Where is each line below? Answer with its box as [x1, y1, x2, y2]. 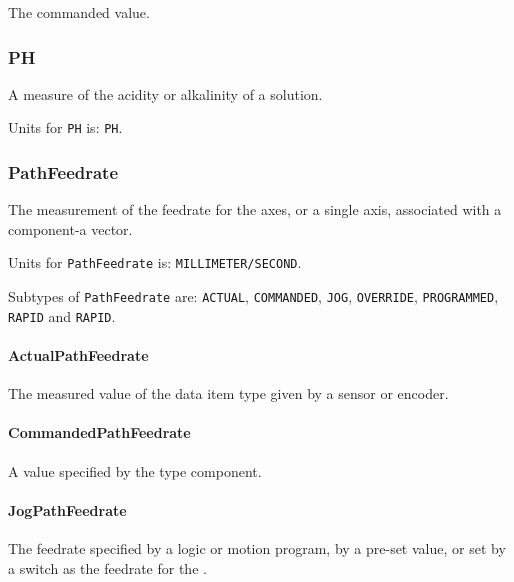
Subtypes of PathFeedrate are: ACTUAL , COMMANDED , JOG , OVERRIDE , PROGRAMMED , [8, 286, 499, 307]
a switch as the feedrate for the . [8, 557, 207, 578]
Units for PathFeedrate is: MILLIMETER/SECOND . [8, 252, 302, 273]
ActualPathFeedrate [8, 345, 149, 366]
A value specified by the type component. [8, 460, 262, 481]
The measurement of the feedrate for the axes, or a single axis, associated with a [8, 199, 502, 220]
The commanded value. [8, 2, 150, 22]
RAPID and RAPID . [8, 305, 116, 326]
